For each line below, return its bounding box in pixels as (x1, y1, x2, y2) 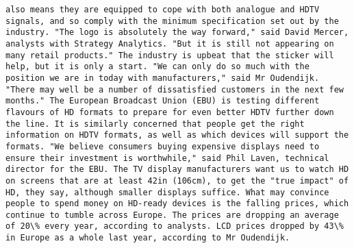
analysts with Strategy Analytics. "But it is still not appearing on (5, 38, 334, 49)
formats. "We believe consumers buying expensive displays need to (5, 141, 320, 151)
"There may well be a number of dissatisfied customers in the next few (5, 84, 344, 95)
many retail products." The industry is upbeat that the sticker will (5, 50, 334, 60)
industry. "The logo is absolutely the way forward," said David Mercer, (5, 27, 349, 38)
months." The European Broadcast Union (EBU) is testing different (5, 96, 320, 106)
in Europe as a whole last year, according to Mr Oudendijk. (5, 233, 290, 243)
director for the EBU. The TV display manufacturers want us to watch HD (5, 164, 349, 175)
